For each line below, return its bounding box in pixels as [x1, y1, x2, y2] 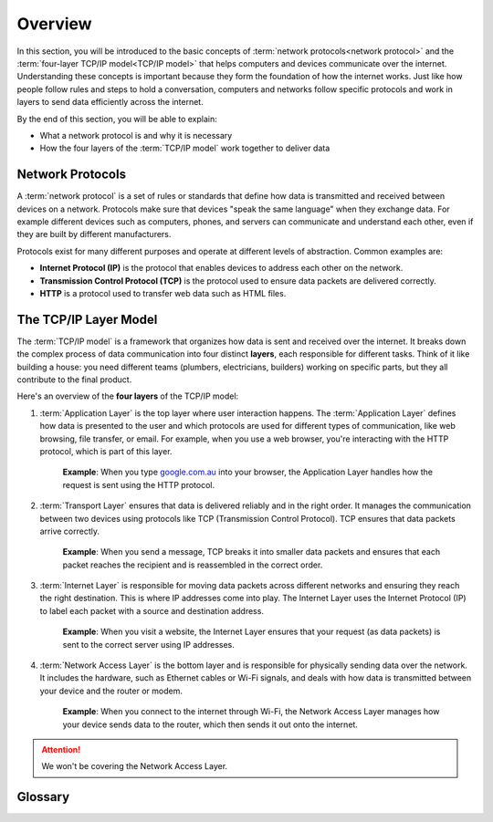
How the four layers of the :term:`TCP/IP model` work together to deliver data [39, 142, 330, 154]
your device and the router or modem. [39, 685, 183, 696]
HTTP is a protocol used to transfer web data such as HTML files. [39, 287, 287, 298]
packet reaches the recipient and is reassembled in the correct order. [62, 559, 323, 570]
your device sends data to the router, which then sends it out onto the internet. [62, 719, 358, 730]
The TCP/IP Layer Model [16, 311, 158, 328]
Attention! [41, 744, 81, 754]
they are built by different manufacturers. [16, 229, 172, 240]
